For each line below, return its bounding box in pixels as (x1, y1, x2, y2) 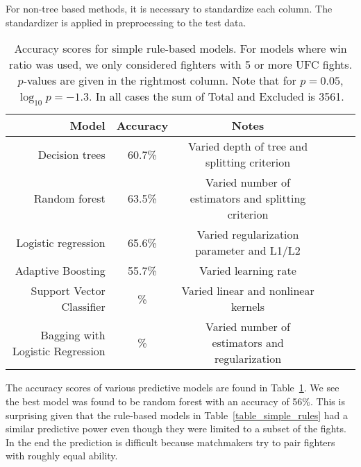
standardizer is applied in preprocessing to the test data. (6, 15, 246, 29)
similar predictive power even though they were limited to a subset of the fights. (6, 421, 346, 436)
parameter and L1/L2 (195, 242, 301, 259)
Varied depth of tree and (187, 138, 308, 155)
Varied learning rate (199, 262, 296, 279)
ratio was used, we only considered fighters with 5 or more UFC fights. (8, 56, 353, 73)
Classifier (61, 298, 106, 315)
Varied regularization (196, 226, 299, 243)
